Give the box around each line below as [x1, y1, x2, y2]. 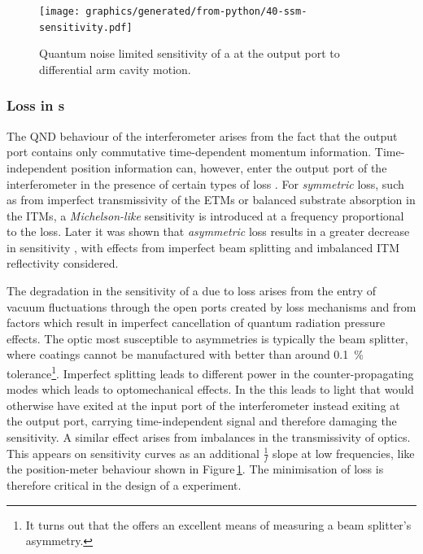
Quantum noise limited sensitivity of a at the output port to [39, 45, 340, 62]
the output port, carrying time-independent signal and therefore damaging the [7, 412, 397, 430]
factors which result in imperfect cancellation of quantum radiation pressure [7, 314, 386, 331]
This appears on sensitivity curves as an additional [7, 444, 259, 461]
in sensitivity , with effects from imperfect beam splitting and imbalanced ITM [7, 238, 399, 255]
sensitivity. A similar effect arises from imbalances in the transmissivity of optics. [7, 429, 411, 446]
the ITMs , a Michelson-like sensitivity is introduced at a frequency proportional [7, 207, 404, 224]
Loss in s [7, 95, 65, 116]
